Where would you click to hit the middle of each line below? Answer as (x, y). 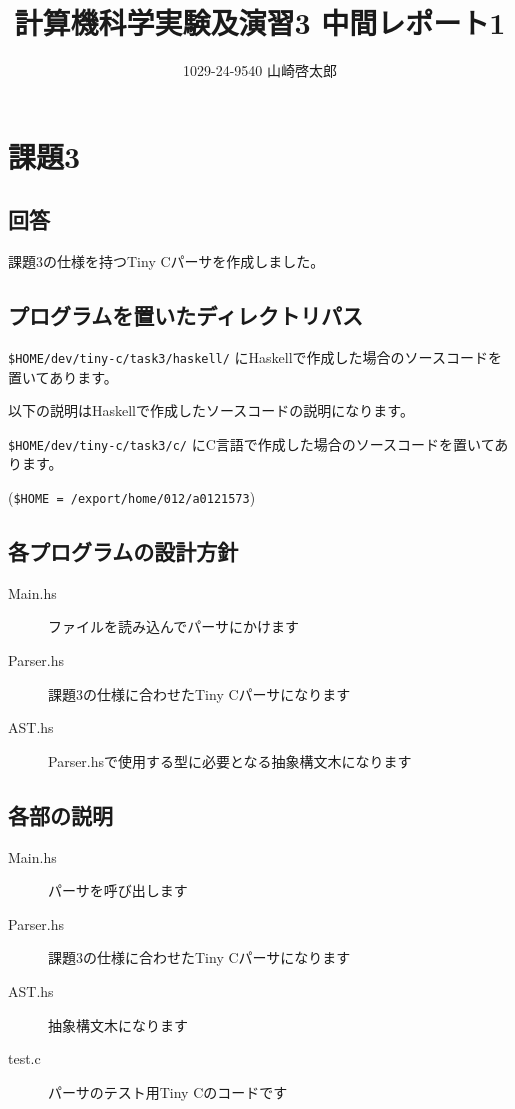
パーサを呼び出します (118, 890)
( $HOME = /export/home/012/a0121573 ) (132, 497)
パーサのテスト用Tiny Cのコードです (168, 1091)
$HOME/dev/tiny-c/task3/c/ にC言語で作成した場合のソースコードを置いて (251, 443)
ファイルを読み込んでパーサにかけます (174, 626)
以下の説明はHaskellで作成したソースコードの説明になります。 (211, 410)
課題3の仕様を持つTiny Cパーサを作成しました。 (166, 261)
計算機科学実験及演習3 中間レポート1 (260, 22)
